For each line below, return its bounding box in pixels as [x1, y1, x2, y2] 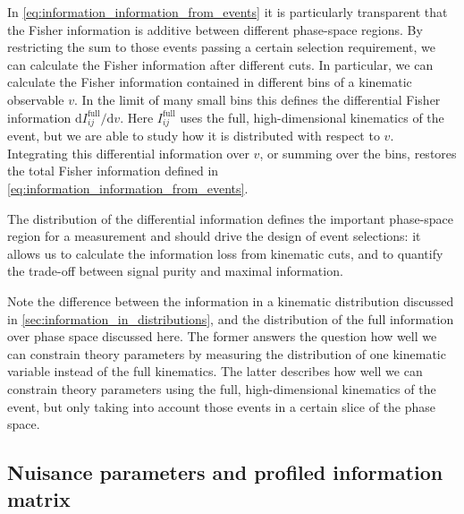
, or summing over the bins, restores [259, 143, 457, 162]
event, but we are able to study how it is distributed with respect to [7, 126, 380, 145]
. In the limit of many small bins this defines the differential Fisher [73, 90, 441, 108]
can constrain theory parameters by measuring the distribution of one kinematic [7, 344, 446, 363]
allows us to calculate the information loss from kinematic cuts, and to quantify [7, 244, 443, 262]
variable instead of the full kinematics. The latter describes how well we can [7, 362, 423, 381]
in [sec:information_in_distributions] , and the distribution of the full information [7, 309, 454, 328]
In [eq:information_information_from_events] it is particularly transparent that [7, 3, 448, 21]
